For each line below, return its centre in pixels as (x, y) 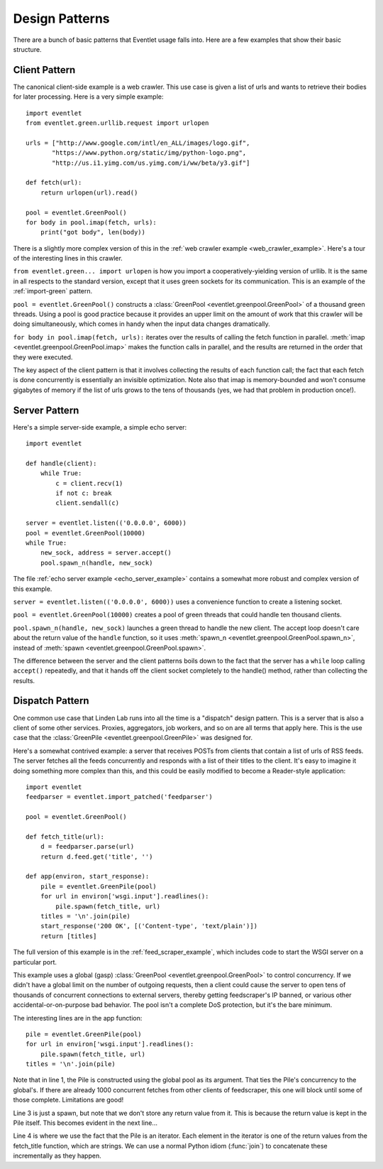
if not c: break (84, 493)
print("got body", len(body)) (93, 232)
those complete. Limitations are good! (68, 1100)
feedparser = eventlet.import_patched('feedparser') (119, 797)
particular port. (35, 962)
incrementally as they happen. (57, 1156)
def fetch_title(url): (65, 837)
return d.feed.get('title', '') (96, 857)
